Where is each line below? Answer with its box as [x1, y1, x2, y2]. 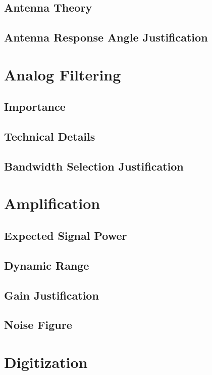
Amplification [4, 193, 100, 214]
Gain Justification [4, 287, 99, 303]
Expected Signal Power [4, 228, 127, 243]
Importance [4, 99, 66, 114]
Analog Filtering [4, 64, 121, 85]
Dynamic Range [4, 257, 89, 273]
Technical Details [4, 129, 95, 144]
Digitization [4, 351, 88, 372]
